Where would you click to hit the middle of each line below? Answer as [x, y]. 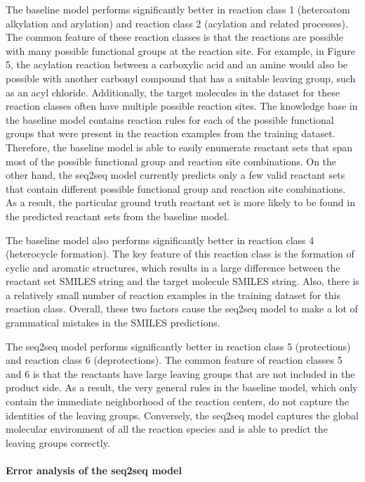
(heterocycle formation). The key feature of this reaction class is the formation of [180, 254]
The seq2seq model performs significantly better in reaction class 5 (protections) [178, 346]
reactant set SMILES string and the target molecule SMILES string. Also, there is [182, 281]
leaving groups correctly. [58, 442]
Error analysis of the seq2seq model [94, 470]
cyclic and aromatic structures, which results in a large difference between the [173, 267]
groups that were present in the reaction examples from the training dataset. [171, 133]
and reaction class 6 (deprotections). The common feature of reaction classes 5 [174, 360]
